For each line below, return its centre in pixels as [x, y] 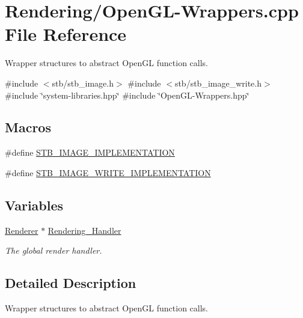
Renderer [22, 230]
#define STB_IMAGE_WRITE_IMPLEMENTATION [108, 172]
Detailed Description [71, 283]
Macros [28, 127]
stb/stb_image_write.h [218, 83]
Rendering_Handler [84, 230]
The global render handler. [54, 250]
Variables [34, 205]
